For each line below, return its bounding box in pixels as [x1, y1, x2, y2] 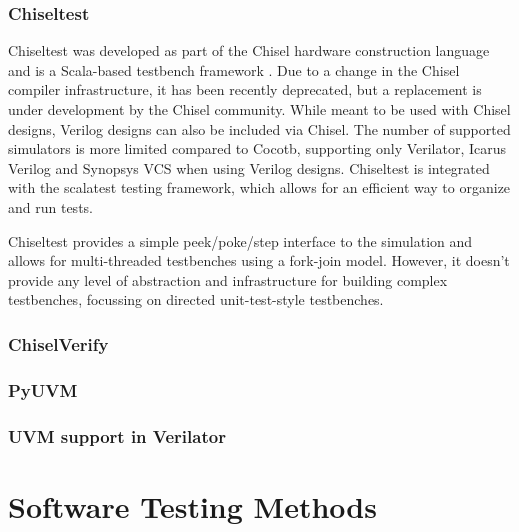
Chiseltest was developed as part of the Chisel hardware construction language [8, 40, 490, 61]
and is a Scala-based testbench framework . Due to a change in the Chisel [8, 59, 460, 80]
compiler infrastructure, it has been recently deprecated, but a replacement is [8, 79, 482, 100]
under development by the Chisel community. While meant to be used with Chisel [8, 99, 511, 119]
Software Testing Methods [8, 485, 377, 526]
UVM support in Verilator [8, 423, 226, 448]
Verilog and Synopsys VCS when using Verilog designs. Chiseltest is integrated [8, 157, 490, 178]
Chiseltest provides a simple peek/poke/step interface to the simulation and [8, 230, 473, 251]
